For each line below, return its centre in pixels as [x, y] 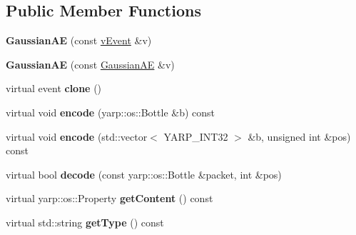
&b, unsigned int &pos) [299, 136]
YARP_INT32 [196, 136]
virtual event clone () [54, 88]
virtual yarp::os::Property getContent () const [110, 198]
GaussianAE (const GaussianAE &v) [90, 64]
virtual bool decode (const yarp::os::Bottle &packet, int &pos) [144, 174]
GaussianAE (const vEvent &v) [79, 40]
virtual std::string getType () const [85, 222]
